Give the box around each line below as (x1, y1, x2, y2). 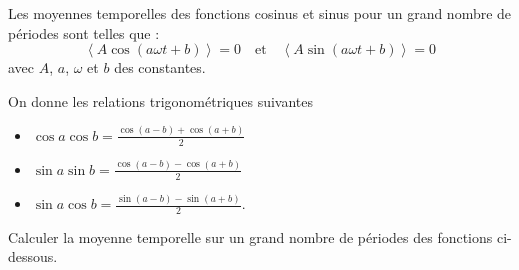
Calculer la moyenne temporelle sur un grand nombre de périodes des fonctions (8, 226, 493, 247)
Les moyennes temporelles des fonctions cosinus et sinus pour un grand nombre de (8, 3, 512, 23)
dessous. (8, 246, 58, 267)
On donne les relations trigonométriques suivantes (8, 90, 314, 111)
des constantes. (114, 57, 206, 78)
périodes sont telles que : (8, 22, 160, 43)
